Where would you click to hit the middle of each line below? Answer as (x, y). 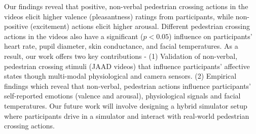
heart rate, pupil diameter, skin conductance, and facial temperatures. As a (121, 46)
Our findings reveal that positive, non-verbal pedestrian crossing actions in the (126, 6)
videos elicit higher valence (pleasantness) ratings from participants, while (119, 16)
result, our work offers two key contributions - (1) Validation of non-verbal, (121, 56)
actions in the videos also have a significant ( (74, 36)
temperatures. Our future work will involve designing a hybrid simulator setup (126, 105)
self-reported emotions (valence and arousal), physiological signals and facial (122, 96)
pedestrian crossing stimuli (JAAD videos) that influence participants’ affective (127, 66)
